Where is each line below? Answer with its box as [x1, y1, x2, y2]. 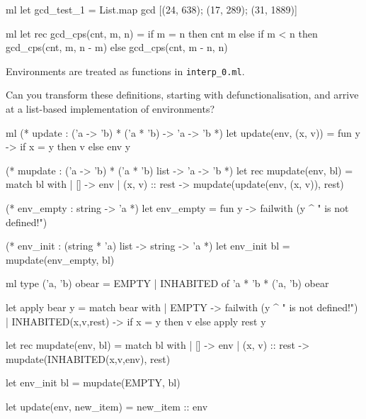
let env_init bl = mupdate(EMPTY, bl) [6, 375, 181, 390]
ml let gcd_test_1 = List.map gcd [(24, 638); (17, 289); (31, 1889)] [6, 2, 297, 16]
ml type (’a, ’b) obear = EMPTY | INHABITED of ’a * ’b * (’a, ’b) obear [6, 276, 329, 291]
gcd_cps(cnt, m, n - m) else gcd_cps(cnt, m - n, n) [6, 40, 228, 55]
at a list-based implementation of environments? [6, 101, 215, 116]
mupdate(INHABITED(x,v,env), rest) [6, 351, 171, 366]
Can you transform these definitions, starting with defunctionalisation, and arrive [6, 87, 359, 102]
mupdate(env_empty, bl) [6, 252, 115, 267]
